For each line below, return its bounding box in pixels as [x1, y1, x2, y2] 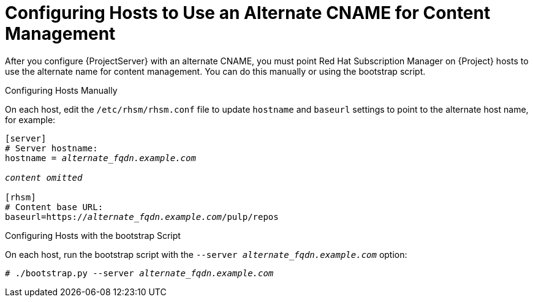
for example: [5, 114, 56, 125]
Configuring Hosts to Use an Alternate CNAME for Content [5, 2, 491, 23]
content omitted [5, 172, 83, 183]
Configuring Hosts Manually [5, 85, 118, 96]
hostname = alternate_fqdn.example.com [5, 153, 196, 163]
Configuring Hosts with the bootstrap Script [5, 230, 181, 241]
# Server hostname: [5, 143, 98, 153]
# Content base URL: [5, 202, 104, 212]
